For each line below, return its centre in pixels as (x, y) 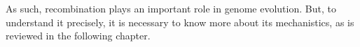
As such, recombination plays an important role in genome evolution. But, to (171, 8)
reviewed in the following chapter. (78, 36)
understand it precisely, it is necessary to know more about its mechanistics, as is (180, 22)
